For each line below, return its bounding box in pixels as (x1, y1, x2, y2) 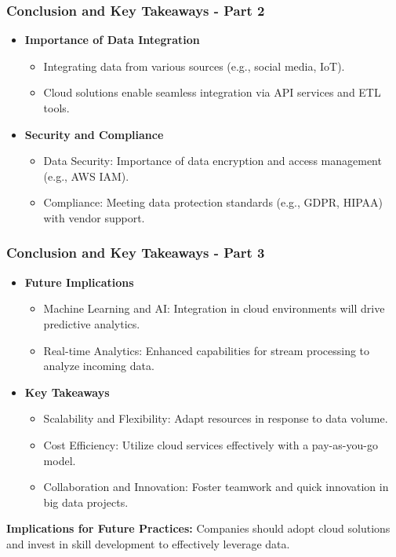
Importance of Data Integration (24, 31, 200, 48)
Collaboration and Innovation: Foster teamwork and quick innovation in (43, 478, 389, 495)
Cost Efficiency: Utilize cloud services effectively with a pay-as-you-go (43, 436, 378, 453)
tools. (43, 100, 70, 115)
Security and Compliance (24, 126, 164, 142)
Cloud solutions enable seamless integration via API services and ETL (43, 84, 381, 101)
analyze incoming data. (43, 357, 154, 374)
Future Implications (24, 273, 134, 290)
